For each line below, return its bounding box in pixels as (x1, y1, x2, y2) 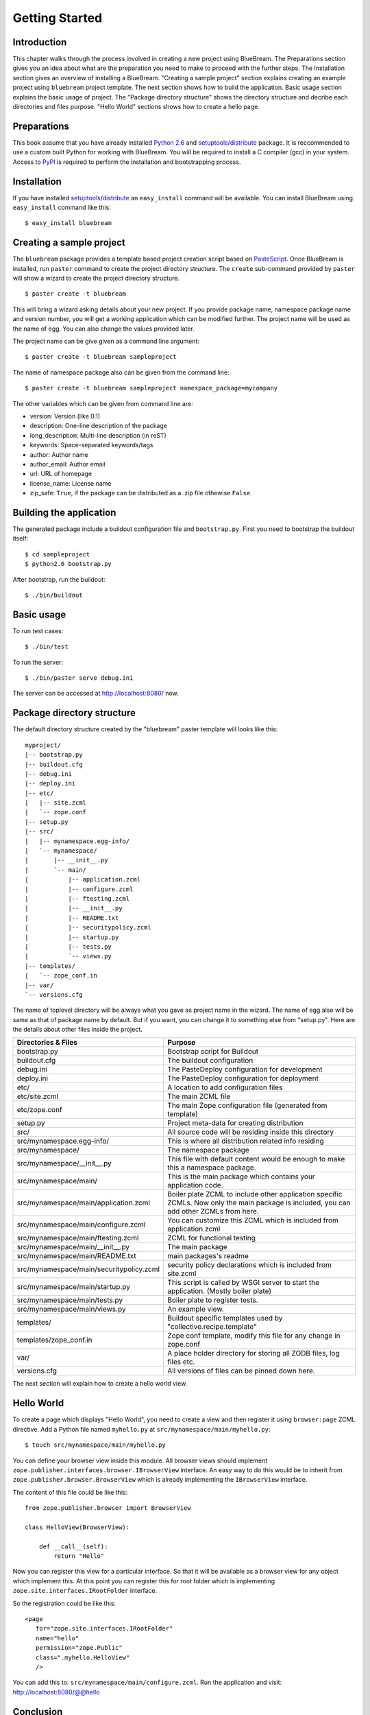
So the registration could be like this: (12, 1599, 116, 1607)
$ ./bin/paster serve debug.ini (25, 674, 134, 682)
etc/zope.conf (16, 1105, 63, 1115)
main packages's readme (167, 1251, 249, 1261)
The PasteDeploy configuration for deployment (167, 1074, 319, 1083)
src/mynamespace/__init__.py (16, 1159, 112, 1168)
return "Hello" (53, 1552, 105, 1560)
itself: (12, 534, 29, 543)
